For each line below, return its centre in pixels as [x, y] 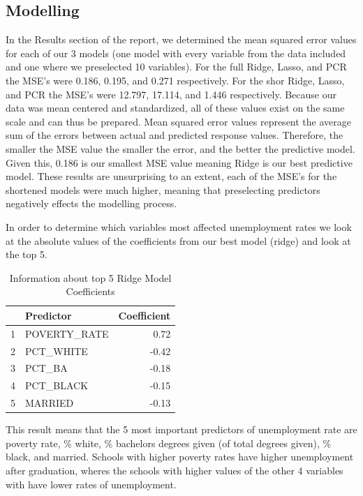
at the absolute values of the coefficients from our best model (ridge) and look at [178, 240]
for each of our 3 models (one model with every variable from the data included [176, 53]
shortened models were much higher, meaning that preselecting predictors [163, 189]
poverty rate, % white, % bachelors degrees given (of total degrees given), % [169, 443]
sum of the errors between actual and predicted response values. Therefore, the [175, 135]
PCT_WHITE [57, 351]
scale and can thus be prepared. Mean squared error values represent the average [178, 121]
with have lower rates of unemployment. [91, 484]
